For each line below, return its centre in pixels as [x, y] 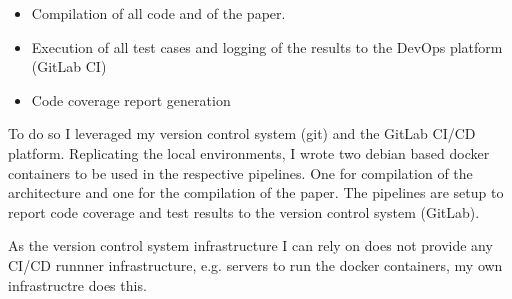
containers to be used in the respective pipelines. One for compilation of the [240, 172]
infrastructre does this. [77, 284]
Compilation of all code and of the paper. [158, 13]
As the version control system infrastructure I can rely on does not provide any [250, 245]
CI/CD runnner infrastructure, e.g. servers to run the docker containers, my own [255, 264]
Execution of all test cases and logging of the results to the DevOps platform [267, 46]
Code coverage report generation [131, 99]
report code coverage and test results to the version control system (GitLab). [244, 211]
